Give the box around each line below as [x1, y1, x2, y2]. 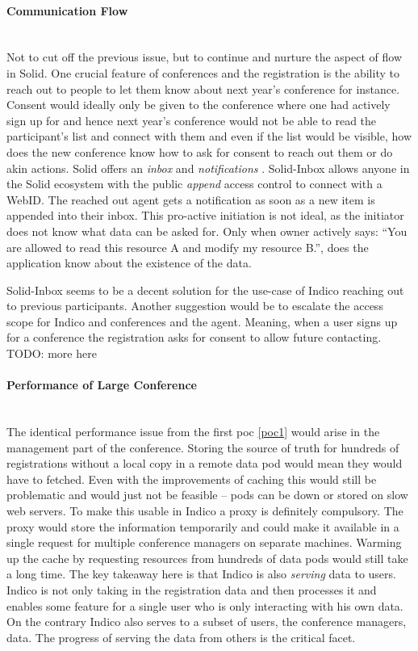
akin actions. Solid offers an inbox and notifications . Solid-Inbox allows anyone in [6, 159, 410, 176]
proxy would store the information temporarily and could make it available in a [6, 518, 399, 535]
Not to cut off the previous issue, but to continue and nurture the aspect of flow [6, 48, 403, 65]
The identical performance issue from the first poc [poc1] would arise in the [6, 423, 380, 440]
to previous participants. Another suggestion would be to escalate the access [6, 297, 383, 314]
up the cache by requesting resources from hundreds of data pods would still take [6, 549, 408, 566]
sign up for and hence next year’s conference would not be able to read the [6, 111, 377, 128]
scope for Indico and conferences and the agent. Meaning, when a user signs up [6, 313, 398, 330]
